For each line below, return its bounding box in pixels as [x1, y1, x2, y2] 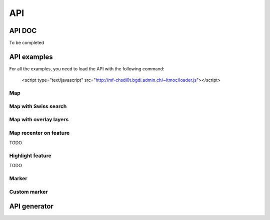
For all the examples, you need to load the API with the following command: [9, 65, 164, 72]
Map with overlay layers [9, 116, 69, 123]
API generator [9, 202, 53, 211]
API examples [9, 52, 53, 61]
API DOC [9, 26, 37, 35]
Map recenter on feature [9, 129, 70, 136]
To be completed [9, 40, 44, 46]
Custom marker [9, 188, 48, 195]
